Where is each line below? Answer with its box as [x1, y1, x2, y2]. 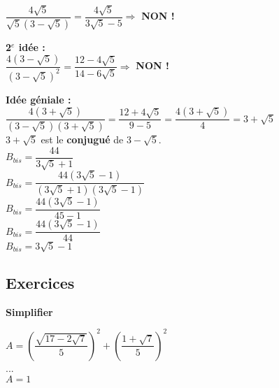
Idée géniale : [6, 92, 71, 106]
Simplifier [6, 304, 53, 319]
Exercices [6, 272, 75, 294]
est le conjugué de [41, 132, 124, 147]
